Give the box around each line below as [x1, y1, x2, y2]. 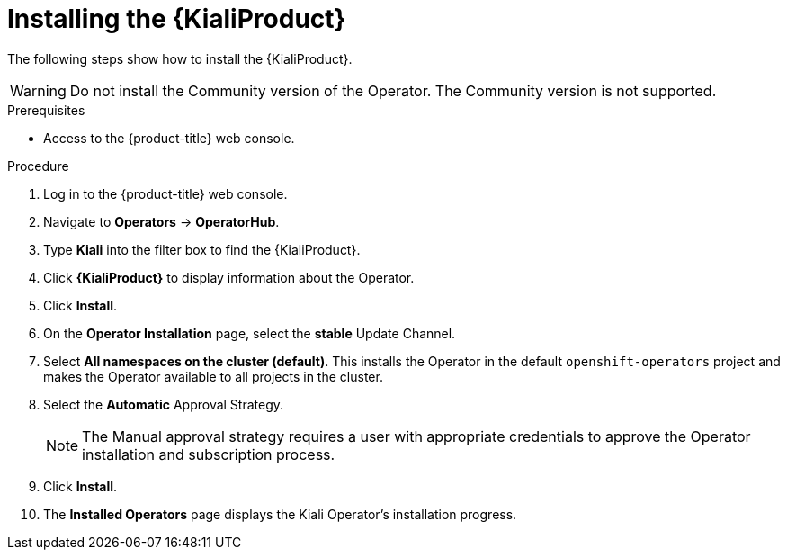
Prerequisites [7, 102, 85, 118]
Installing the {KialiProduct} [7, 4, 346, 34]
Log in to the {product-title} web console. [43, 185, 288, 202]
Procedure [7, 157, 69, 174]
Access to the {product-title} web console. [43, 130, 295, 146]
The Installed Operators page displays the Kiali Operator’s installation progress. [43, 506, 517, 522]
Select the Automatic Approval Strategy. [43, 396, 284, 412]
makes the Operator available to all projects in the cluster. [43, 368, 383, 384]
